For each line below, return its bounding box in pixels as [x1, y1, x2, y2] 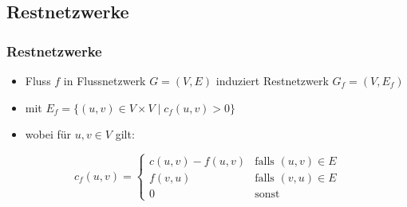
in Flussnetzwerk [63, 72, 146, 88]
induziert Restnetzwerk [215, 72, 329, 88]
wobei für [25, 126, 72, 143]
